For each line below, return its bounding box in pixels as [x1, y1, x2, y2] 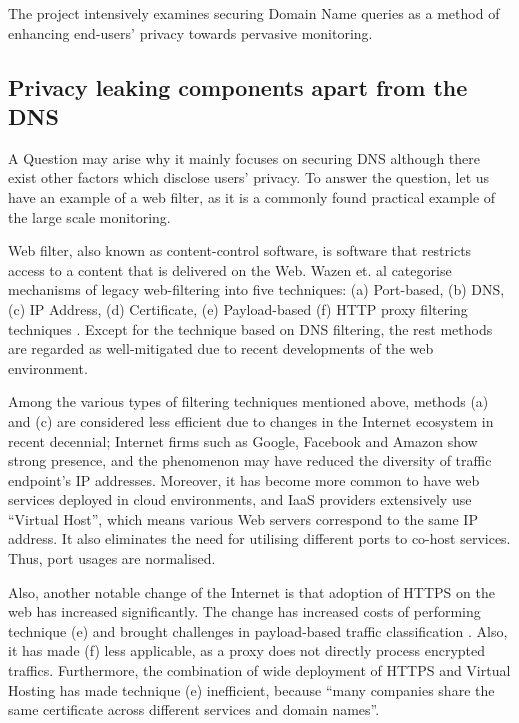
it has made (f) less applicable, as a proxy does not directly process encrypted [8, 640, 486, 661]
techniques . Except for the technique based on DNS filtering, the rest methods [8, 318, 493, 339]
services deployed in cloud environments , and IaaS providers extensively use [8, 489, 472, 510]
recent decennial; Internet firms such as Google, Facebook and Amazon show [8, 430, 478, 451]
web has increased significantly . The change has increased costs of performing [8, 601, 481, 622]
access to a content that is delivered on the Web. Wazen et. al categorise [8, 259, 452, 280]
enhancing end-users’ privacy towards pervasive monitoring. [8, 22, 373, 43]
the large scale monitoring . [8, 206, 171, 227]
